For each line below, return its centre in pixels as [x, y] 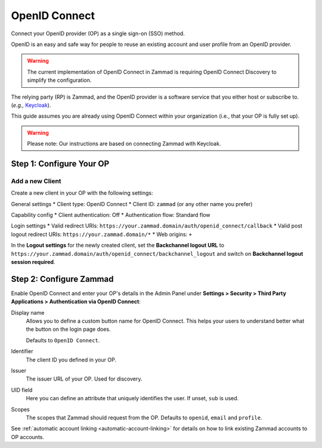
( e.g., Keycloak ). [31, 105]
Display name [28, 312]
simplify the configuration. [59, 80]
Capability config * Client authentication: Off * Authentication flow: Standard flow [111, 215]
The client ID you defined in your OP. [71, 360]
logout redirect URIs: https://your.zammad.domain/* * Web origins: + [101, 234]
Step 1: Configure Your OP [60, 163]
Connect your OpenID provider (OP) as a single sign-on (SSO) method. [98, 33]
